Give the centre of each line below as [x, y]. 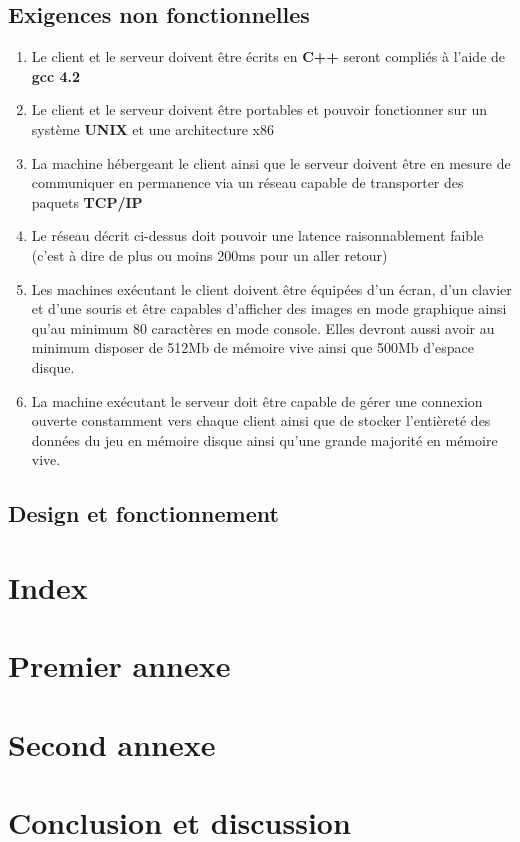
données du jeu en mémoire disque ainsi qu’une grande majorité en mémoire [264, 439]
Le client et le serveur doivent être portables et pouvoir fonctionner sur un [259, 109]
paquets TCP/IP [87, 201]
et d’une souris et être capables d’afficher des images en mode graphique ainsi [269, 308]
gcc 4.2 [56, 75]
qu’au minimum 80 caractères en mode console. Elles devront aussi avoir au [263, 327]
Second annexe [112, 743]
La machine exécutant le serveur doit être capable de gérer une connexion [257, 400]
